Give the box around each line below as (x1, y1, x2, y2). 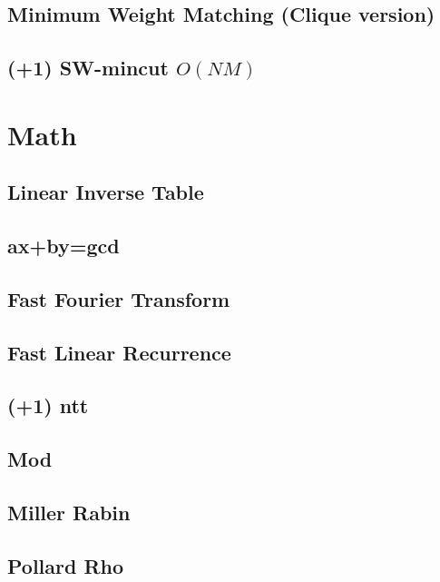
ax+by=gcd (7, 232, 120, 260)
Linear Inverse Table (7, 178, 204, 206)
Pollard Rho (7, 551, 124, 579)
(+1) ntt (7, 391, 89, 419)
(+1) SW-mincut (7, 54, 169, 82)
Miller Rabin (7, 498, 131, 527)
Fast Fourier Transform (7, 284, 230, 312)
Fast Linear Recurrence (7, 338, 231, 366)
